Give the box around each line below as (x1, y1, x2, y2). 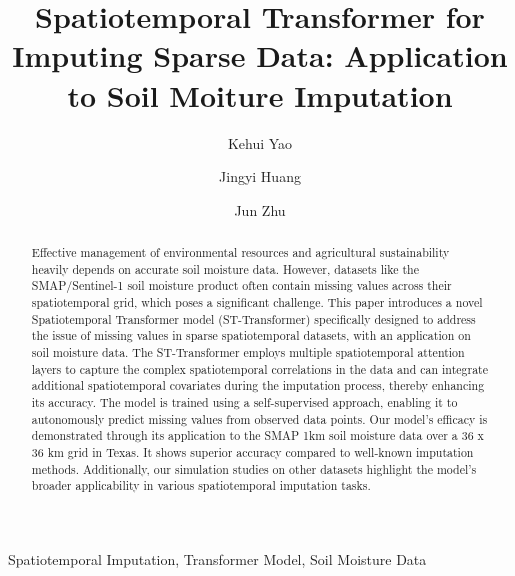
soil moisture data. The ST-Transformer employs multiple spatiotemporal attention (31, 344, 465, 361)
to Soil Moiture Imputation (67, 74, 453, 115)
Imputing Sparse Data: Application (12, 35, 508, 76)
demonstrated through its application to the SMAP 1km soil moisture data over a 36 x (31, 427, 484, 444)
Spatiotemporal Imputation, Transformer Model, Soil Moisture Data (8, 548, 427, 569)
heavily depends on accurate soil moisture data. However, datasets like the (31, 260, 419, 277)
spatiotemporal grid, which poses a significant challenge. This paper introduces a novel (31, 294, 483, 311)
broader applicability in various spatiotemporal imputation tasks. (31, 477, 371, 494)
